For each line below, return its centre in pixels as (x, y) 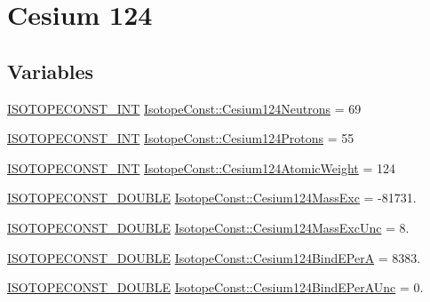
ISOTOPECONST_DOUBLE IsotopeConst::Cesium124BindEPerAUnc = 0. (215, 287)
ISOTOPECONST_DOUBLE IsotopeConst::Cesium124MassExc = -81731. (212, 198)
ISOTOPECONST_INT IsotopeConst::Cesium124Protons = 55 (181, 138)
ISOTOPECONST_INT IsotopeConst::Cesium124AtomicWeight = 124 (201, 167)
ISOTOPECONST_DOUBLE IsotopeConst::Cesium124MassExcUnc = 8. (208, 227)
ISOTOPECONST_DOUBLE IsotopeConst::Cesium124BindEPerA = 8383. (214, 257)
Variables (51, 71)
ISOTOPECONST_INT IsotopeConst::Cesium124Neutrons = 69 (184, 108)
